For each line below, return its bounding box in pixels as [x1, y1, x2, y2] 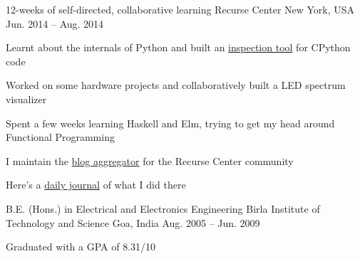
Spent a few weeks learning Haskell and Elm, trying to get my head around [6, 115, 335, 130]
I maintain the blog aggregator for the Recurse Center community [6, 153, 294, 168]
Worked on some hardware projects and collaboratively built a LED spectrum [6, 78, 346, 92]
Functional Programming [6, 129, 115, 144]
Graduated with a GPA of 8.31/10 [6, 239, 156, 254]
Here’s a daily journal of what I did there [6, 177, 186, 192]
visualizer [6, 91, 47, 106]
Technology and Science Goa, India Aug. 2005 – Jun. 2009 [6, 215, 260, 230]
